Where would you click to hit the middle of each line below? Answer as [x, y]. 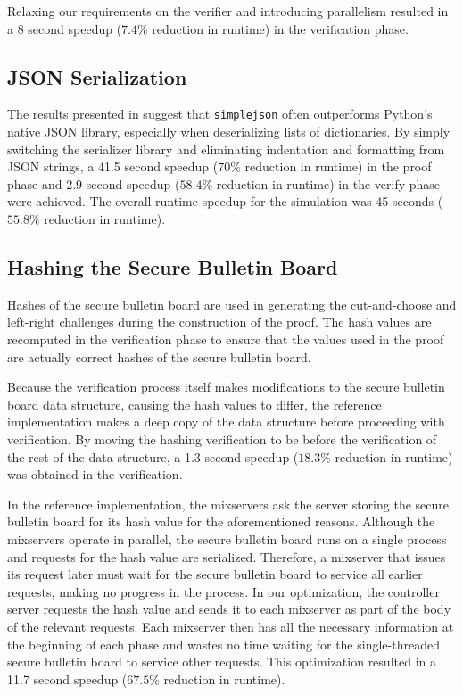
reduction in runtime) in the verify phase [328, 183]
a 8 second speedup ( [65, 28]
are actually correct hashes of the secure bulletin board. [159, 356]
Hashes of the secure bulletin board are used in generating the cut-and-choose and [232, 304]
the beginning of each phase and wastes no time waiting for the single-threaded [223, 644]
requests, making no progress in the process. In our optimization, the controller [223, 591]
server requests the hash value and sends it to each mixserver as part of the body [229, 609]
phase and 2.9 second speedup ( [94, 183]
